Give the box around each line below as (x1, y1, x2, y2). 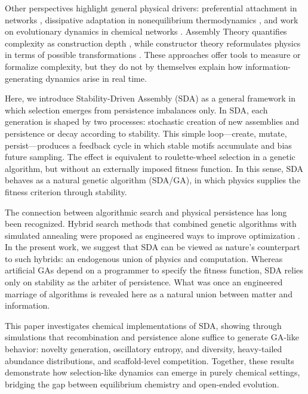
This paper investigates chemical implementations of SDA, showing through (5, 319, 282, 331)
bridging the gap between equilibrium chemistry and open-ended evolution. (5, 377, 279, 390)
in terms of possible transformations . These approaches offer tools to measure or (5, 48, 301, 61)
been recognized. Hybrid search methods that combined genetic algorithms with (5, 217, 297, 230)
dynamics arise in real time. (45, 72, 147, 84)
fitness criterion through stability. (5, 185, 127, 198)
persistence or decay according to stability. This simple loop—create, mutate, (5, 127, 287, 139)
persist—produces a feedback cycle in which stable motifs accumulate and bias (5, 138, 292, 151)
